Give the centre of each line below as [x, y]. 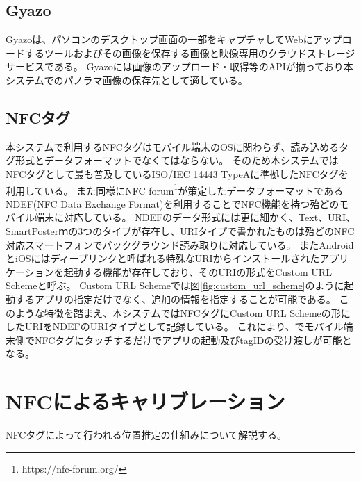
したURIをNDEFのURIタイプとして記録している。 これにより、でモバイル [175, 326]
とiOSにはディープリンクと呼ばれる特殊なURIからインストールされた [163, 258]
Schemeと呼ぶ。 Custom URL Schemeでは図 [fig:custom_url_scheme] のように [175, 285]
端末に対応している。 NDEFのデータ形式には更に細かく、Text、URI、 [195, 217]
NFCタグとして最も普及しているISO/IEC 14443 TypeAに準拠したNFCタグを [177, 173]
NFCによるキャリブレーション [145, 401]
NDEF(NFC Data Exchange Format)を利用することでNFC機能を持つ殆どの [173, 203]
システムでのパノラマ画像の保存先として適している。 [127, 80]
